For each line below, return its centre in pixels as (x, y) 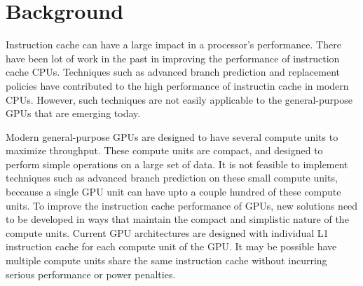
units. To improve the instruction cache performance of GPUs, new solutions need (182, 205)
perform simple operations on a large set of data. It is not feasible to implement (177, 164)
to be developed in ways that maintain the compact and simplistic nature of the (177, 219)
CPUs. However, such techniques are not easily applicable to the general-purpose (179, 99)
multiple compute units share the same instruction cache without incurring (166, 260)
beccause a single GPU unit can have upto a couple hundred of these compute (173, 192)
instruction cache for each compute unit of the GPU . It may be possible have (171, 246)
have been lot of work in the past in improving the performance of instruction (173, 58)
